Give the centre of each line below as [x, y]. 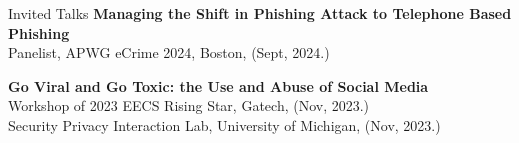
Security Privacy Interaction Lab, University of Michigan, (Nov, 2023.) [224, 124]
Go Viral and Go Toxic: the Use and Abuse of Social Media [218, 85]
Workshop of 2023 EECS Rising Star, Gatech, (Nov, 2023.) [189, 105]
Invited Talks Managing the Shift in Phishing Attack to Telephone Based [260, 13]
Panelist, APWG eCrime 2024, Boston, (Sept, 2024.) [169, 52]
